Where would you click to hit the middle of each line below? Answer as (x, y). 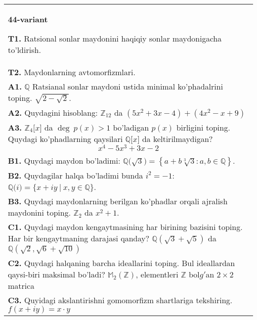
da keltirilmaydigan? (177, 138)
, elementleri (157, 274)
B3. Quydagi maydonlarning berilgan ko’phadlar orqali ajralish (118, 201)
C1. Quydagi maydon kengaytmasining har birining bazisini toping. (125, 227)
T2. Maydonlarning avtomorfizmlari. (72, 72)
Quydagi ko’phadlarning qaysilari (65, 138)
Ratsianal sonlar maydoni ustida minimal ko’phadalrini (128, 86)
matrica (21, 286)
